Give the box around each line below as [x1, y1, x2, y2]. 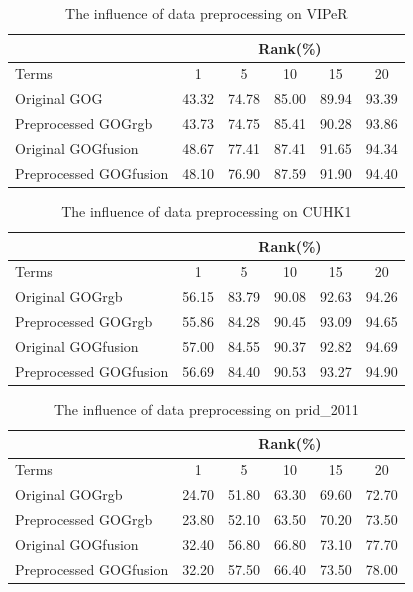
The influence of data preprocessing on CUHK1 [61, 200, 352, 221]
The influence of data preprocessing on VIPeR [65, 3, 348, 23]
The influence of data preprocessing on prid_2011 [53, 398, 359, 419]
